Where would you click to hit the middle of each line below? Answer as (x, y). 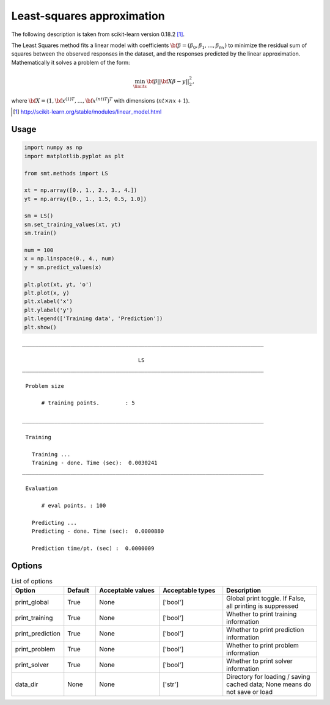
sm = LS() (39, 216)
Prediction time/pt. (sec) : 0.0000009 (93, 548)
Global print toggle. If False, (266, 599)
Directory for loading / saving (268, 677)
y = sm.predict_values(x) (63, 267)
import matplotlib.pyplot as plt (74, 156)
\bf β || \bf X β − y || (168, 82)
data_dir (27, 684)
